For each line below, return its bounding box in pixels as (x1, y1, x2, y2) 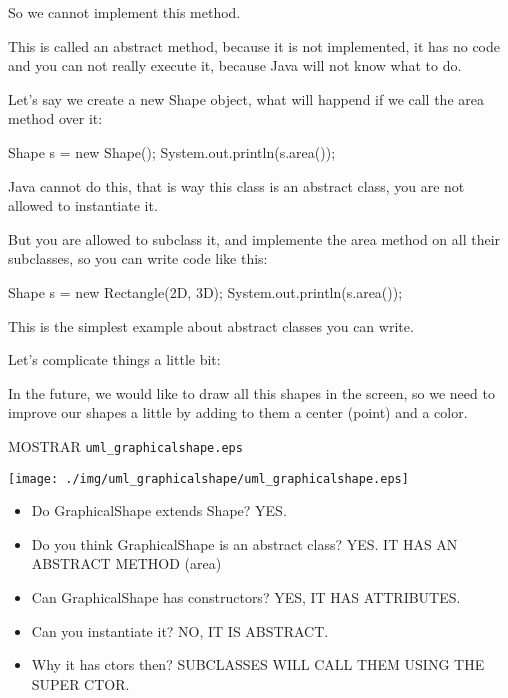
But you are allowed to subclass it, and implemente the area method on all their (8, 228, 501, 249)
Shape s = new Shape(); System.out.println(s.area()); (8, 141, 336, 162)
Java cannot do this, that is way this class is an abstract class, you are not (8, 175, 465, 196)
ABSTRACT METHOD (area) (31, 553, 222, 574)
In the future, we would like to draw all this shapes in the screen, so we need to (8, 382, 495, 403)
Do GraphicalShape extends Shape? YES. (31, 500, 287, 521)
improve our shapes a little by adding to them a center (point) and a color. (8, 402, 468, 423)
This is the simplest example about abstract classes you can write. (8, 315, 414, 336)
